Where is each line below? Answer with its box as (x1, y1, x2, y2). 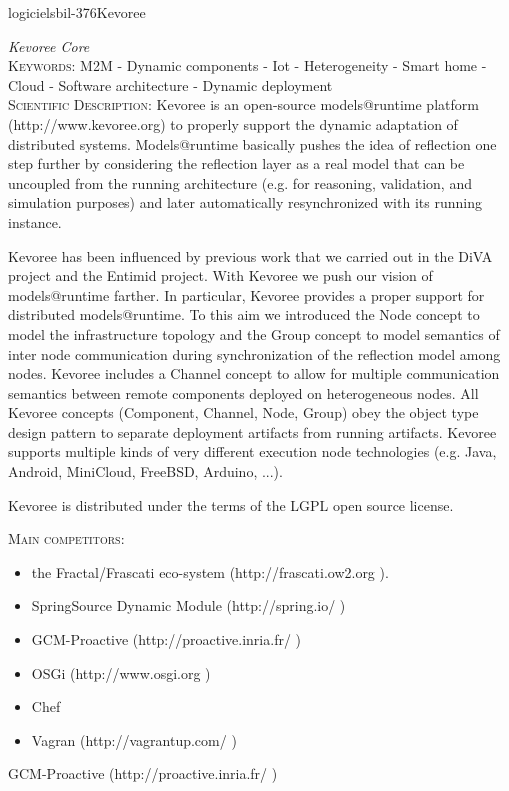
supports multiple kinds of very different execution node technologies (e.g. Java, (8, 441, 497, 462)
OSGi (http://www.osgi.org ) (31, 662, 211, 683)
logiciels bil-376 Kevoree (8, 2, 146, 22)
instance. (8, 211, 62, 232)
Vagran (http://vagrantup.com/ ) (31, 729, 237, 750)
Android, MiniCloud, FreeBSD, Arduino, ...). (8, 461, 283, 482)
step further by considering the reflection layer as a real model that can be (8, 153, 465, 174)
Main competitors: (8, 528, 125, 549)
